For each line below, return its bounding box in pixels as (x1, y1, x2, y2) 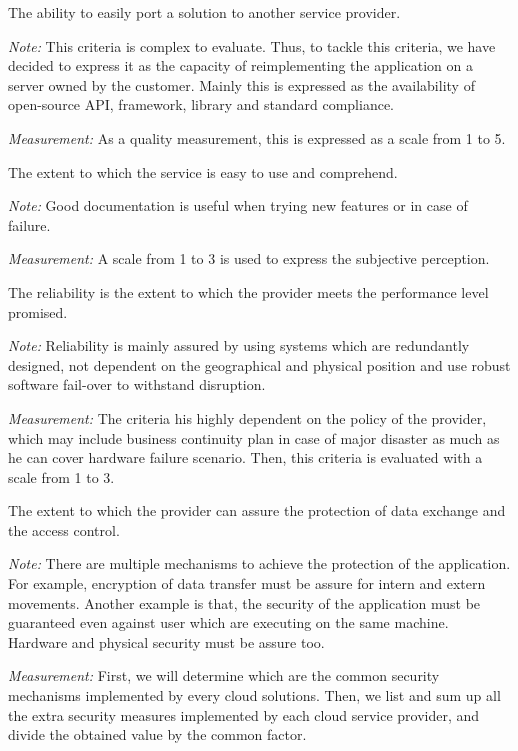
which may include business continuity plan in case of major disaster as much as (8, 427, 500, 448)
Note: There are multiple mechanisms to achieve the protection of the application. (8, 553, 511, 574)
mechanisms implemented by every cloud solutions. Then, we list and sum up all (8, 685, 501, 706)
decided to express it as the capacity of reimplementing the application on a (8, 55, 474, 76)
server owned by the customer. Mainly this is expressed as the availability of (8, 74, 475, 95)
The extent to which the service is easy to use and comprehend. (8, 161, 398, 182)
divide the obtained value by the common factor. (8, 724, 307, 745)
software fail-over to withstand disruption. (8, 374, 266, 395)
